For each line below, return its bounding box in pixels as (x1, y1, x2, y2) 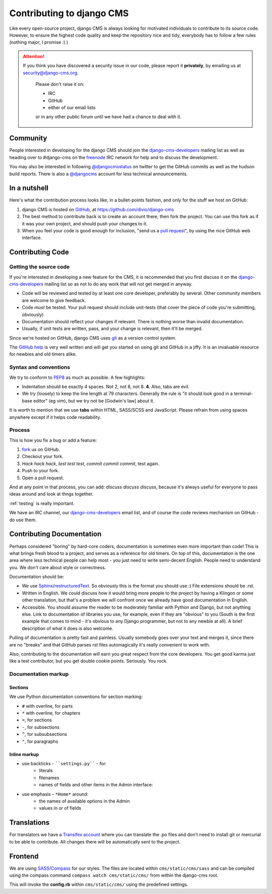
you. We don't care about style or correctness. (9, 564, 106, 570)
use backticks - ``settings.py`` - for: (22, 761, 107, 767)
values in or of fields (39, 805, 82, 811)
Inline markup (9, 751, 39, 757)
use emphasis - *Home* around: (22, 791, 89, 797)
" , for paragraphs (22, 738, 58, 744)
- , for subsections (22, 724, 60, 730)
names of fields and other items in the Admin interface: (39, 782, 153, 788)
